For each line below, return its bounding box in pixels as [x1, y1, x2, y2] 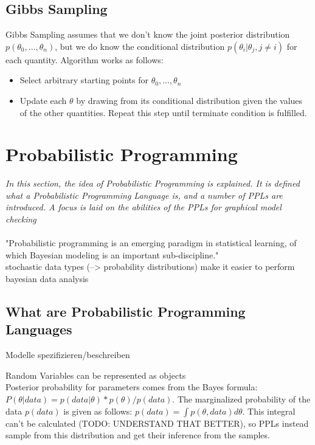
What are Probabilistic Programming [5, 302, 246, 321]
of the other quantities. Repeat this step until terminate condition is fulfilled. [19, 106, 307, 119]
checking [5, 213, 36, 226]
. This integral [242, 404, 296, 417]
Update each [19, 94, 67, 106]
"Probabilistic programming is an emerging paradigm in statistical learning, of [5, 236, 297, 249]
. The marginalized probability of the [172, 393, 311, 405]
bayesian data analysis [5, 272, 89, 285]
